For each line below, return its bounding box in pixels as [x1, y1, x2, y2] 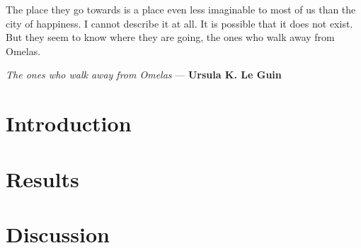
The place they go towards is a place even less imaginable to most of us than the [6, 2, 356, 16]
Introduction [6, 109, 132, 138]
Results [6, 164, 79, 193]
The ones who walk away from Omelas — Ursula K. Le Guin [6, 67, 282, 82]
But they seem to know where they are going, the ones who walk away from [6, 30, 335, 45]
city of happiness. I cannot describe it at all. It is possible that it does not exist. [6, 16, 353, 30]
